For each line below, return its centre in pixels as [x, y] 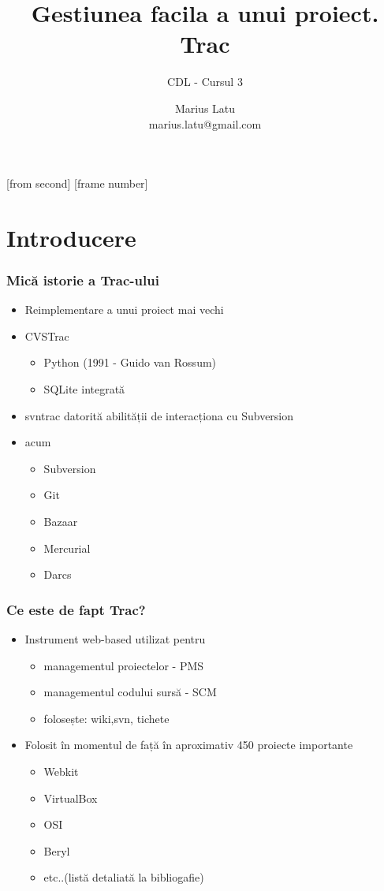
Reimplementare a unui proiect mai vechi [124, 309]
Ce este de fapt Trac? [76, 609]
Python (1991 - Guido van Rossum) [130, 362]
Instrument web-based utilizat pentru [115, 639]
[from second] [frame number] [77, 183]
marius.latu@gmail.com [205, 123]
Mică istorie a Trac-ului [83, 280]
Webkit [61, 771]
